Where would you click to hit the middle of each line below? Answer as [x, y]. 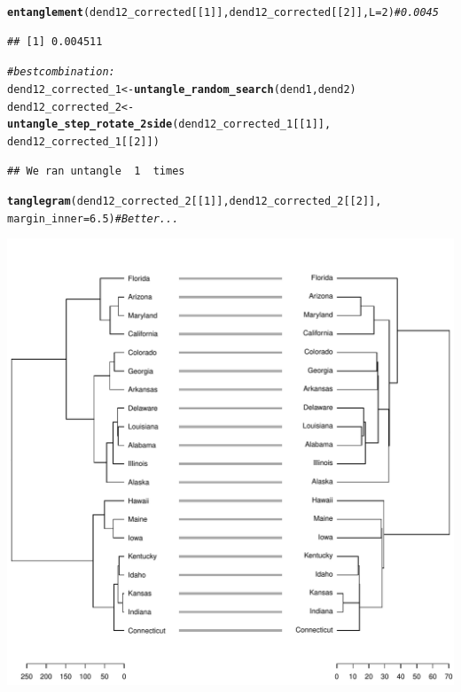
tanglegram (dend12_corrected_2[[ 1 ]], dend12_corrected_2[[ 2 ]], [195, 202]
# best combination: [61, 72]
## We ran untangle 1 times [96, 171]
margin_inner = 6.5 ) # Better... [93, 218]
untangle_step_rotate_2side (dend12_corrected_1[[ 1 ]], [169, 124]
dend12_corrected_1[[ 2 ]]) [83, 141]
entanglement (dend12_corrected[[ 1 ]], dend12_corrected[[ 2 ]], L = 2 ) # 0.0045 [223, 12]
